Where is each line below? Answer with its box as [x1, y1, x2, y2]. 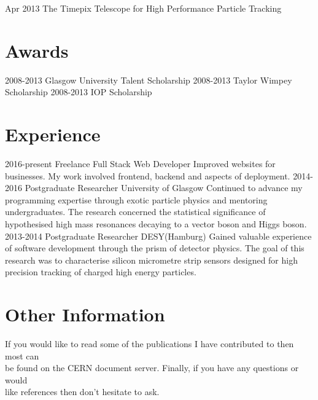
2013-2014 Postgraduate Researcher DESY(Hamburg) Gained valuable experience [5, 229, 312, 242]
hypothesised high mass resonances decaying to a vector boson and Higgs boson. [5, 218, 307, 230]
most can [5, 349, 39, 362]
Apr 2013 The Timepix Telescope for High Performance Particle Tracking [5, 2, 282, 14]
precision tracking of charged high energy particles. [5, 265, 196, 278]
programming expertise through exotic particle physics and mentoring [5, 193, 268, 206]
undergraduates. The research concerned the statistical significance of [5, 205, 266, 218]
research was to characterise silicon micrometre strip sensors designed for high [5, 253, 298, 266]
